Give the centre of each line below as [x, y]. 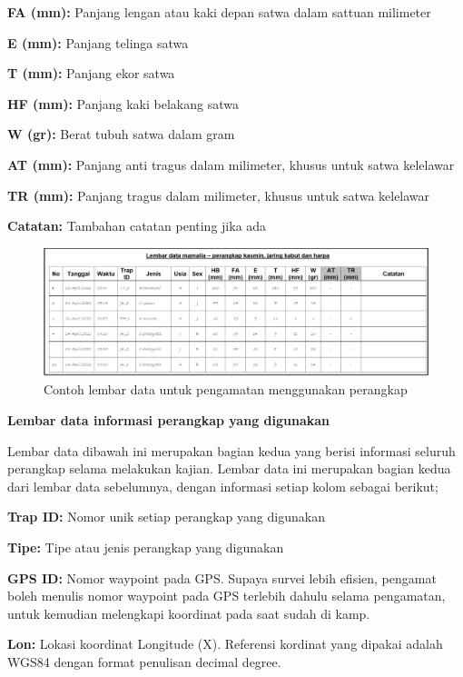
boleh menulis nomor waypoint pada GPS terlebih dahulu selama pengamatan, [227, 596]
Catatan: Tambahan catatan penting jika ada [137, 226]
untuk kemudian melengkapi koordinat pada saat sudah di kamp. [189, 613]
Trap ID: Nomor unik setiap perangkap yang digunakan [166, 517]
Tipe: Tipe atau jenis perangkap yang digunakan [146, 547]
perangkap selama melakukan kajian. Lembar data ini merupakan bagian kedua [229, 468]
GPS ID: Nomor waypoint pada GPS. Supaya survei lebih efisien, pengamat [222, 577]
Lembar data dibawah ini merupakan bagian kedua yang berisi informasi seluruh [231, 450]
